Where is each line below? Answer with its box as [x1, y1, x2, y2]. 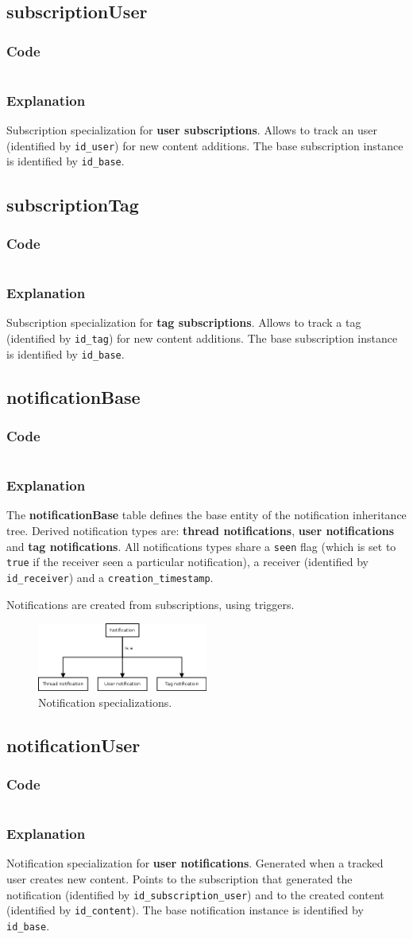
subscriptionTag [6, 192, 139, 216]
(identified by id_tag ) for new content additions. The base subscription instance [6, 329, 398, 346]
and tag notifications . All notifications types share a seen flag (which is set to [6, 537, 396, 554]
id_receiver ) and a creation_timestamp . [6, 568, 214, 585]
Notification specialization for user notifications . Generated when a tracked [6, 855, 384, 871]
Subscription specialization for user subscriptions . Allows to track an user [6, 122, 377, 138]
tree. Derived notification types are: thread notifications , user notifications [6, 522, 395, 539]
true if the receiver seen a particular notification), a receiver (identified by [6, 553, 369, 570]
